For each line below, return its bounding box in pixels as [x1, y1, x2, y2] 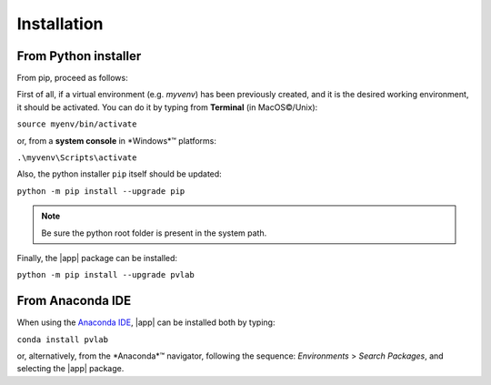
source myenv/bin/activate [16, 119, 137, 129]
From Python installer [16, 48, 142, 64]
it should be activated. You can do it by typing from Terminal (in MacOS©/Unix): [16, 101, 318, 113]
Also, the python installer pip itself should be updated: [16, 168, 222, 179]
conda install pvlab [16, 334, 109, 345]
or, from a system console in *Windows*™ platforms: [16, 135, 217, 146]
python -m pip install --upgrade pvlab [16, 269, 195, 280]
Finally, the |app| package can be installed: [16, 252, 177, 263]
